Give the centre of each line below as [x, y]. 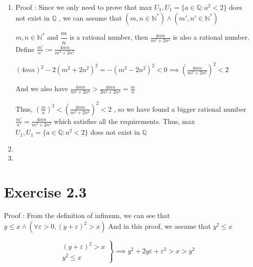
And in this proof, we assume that [160, 226]
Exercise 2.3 [45, 192]
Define [25, 49]
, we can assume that [91, 17]
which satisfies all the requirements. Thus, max [125, 121]
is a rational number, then [109, 37]
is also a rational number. [211, 37]
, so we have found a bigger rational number [180, 109]
